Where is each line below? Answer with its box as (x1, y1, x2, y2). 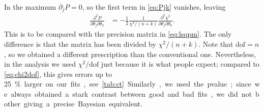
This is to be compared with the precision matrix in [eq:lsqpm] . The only (4, 29, 232, 39)
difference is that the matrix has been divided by (4, 38, 156, 49)
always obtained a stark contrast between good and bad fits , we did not (11, 88, 252, 99)
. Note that (198, 38, 233, 49)
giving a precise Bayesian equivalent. (23, 98, 142, 109)
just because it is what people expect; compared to (101, 59, 259, 69)
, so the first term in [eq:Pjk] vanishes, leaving (82, 2, 226, 12)
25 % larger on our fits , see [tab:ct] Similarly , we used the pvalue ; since (4, 78, 251, 89)
